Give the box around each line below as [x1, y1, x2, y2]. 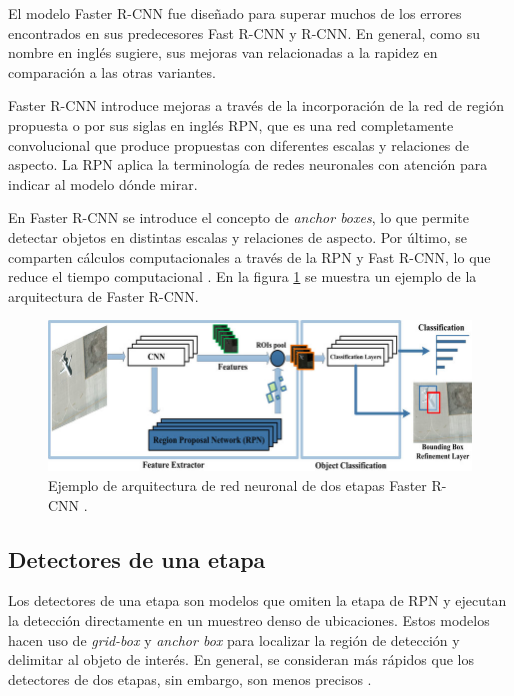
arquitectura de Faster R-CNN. [8, 285, 199, 306]
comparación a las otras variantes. [8, 61, 216, 82]
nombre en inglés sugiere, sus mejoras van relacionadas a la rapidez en [8, 42, 438, 63]
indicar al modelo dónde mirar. [8, 173, 198, 194]
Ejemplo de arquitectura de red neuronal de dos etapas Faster [48, 475, 427, 496]
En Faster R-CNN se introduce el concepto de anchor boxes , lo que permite [8, 207, 469, 228]
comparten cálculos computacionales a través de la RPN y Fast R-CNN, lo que [8, 246, 491, 267]
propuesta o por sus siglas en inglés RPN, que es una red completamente [8, 114, 454, 135]
